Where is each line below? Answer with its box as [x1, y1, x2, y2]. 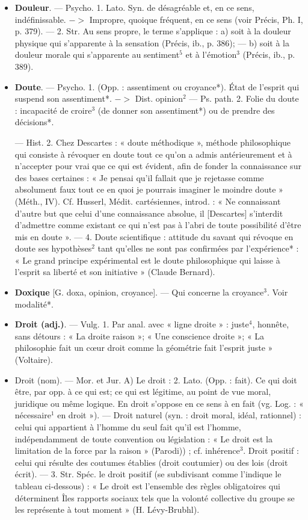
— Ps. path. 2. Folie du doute [189, 92, 299, 105]
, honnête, [252, 318, 289, 330]
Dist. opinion [135, 92, 183, 105]
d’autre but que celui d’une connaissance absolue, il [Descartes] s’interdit [14, 206, 283, 219]
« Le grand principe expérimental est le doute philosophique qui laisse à [14, 253, 280, 266]
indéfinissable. [14, 13, 66, 25]
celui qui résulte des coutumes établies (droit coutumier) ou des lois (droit [14, 456, 288, 468]
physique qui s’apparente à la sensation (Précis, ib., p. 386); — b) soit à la [14, 36, 289, 49]
